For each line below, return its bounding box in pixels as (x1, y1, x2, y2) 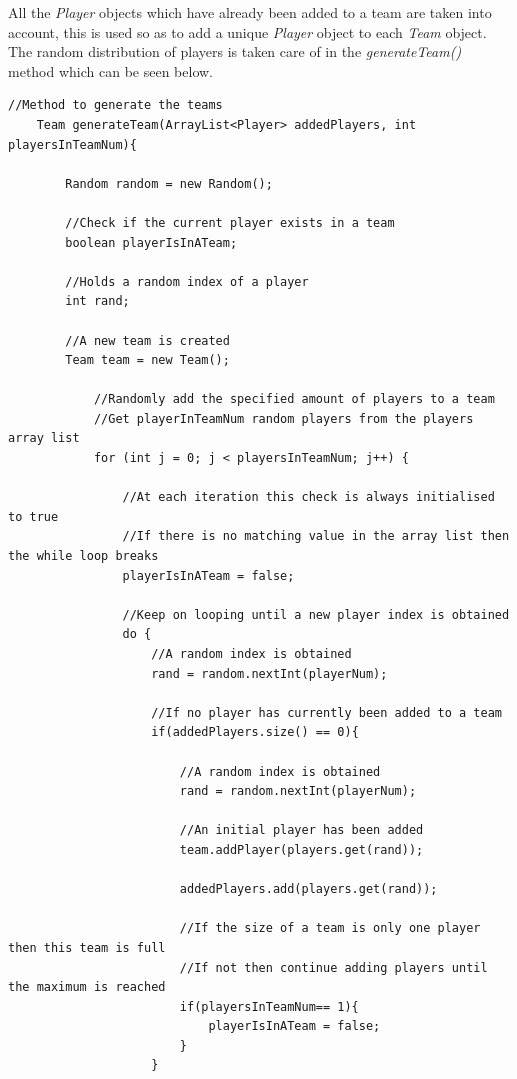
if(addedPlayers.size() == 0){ (151, 725, 359, 740)
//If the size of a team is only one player (179, 921, 481, 936)
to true (8, 509, 59, 524)
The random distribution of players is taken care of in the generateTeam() (8, 41, 462, 62)
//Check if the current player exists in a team (65, 215, 395, 230)
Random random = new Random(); (65, 176, 273, 191)
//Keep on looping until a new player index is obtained (122, 607, 510, 622)
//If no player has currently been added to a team (151, 705, 502, 720)
